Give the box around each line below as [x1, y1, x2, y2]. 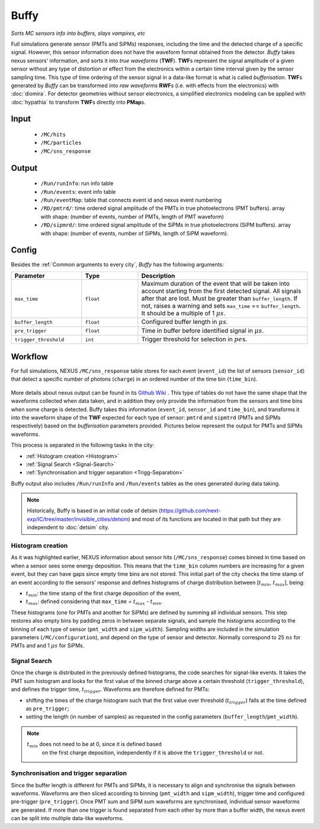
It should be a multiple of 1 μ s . [141, 309, 226, 317]
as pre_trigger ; [25, 704, 69, 712]
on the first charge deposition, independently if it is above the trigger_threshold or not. [41, 749, 264, 756]
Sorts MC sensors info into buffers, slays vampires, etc [11, 30, 145, 37]
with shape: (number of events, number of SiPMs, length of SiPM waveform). [40, 229, 229, 237]
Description [141, 272, 175, 280]
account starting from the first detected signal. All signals [141, 286, 302, 295]
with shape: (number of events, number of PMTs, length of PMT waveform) [40, 213, 225, 220]
